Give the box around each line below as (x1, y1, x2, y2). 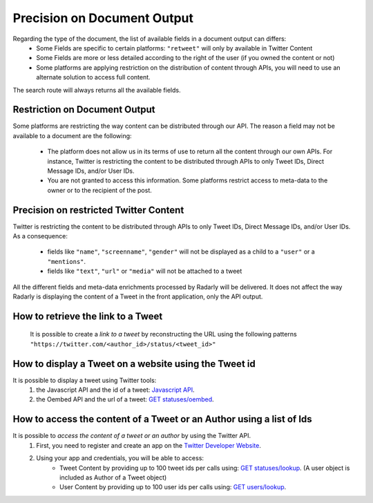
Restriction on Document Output (12, 104, 155, 115)
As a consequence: (12, 232, 68, 240)
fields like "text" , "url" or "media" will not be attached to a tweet (47, 267, 242, 276)
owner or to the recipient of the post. (47, 186, 152, 194)
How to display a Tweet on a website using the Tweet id (12, 358, 256, 370)
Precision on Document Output (12, 10, 193, 26)
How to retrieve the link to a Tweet (12, 310, 163, 322)
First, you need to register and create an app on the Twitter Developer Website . (36, 441, 262, 449)
